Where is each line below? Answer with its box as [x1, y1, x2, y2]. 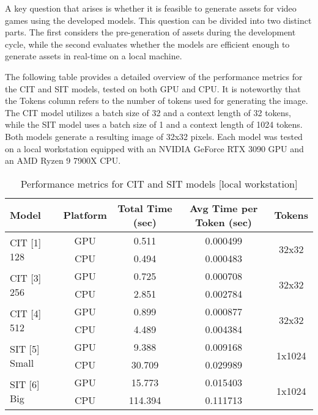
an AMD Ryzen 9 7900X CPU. [5, 154, 121, 167]
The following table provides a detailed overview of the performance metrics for [5, 70, 303, 83]
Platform [63, 208, 107, 222]
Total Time [117, 200, 172, 215]
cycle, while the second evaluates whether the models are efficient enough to [5, 37, 290, 50]
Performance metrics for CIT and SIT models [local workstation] [20, 176, 298, 191]
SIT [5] [10, 341, 40, 356]
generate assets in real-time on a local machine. [5, 50, 182, 62]
